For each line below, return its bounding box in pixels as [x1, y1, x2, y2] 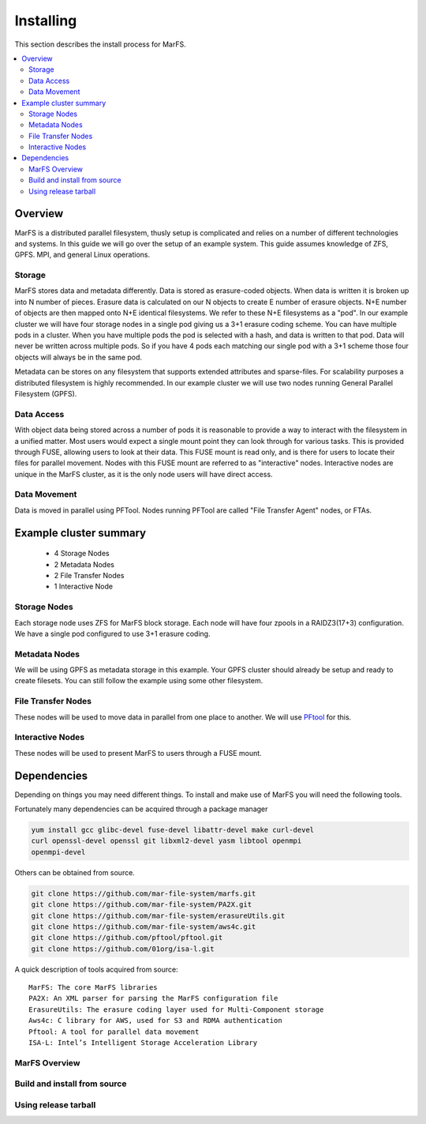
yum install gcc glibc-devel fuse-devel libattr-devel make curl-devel [31, 825, 315, 835]
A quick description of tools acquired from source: [14, 964, 178, 974]
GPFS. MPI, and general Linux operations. [14, 250, 150, 260]
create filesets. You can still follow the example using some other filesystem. [14, 676, 263, 686]
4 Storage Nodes [54, 549, 110, 558]
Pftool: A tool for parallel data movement [28, 1027, 200, 1036]
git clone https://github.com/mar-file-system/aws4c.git [31, 922, 256, 931]
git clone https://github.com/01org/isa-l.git [31, 944, 215, 953]
